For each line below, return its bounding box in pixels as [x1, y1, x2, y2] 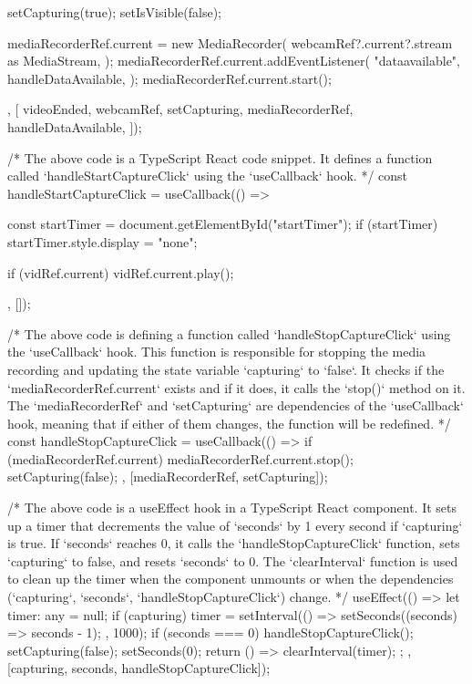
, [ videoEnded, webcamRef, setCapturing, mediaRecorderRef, [7, 99, 354, 119]
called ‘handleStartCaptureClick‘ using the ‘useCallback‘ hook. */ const [7, 166, 408, 185]
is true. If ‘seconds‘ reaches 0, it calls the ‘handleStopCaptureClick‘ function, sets [7, 534, 460, 553]
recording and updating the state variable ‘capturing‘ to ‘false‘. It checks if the [7, 359, 445, 378]
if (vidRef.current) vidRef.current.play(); [7, 263, 234, 282]
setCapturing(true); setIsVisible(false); [7, 3, 221, 21]
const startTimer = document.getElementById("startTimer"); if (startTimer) [7, 214, 438, 233]
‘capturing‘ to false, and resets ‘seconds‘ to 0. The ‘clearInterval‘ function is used [7, 551, 458, 570]
